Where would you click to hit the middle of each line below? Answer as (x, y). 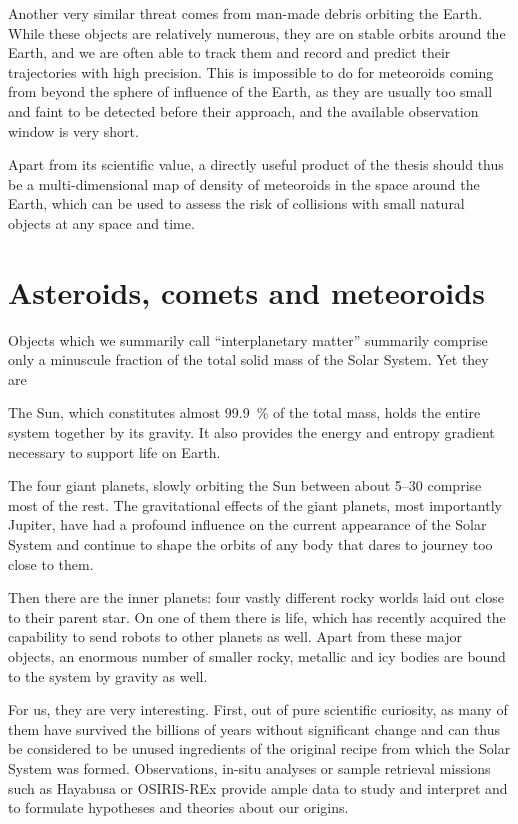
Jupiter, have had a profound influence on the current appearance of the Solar (247, 524)
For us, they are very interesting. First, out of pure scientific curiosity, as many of (258, 709)
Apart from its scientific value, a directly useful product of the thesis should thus (256, 164)
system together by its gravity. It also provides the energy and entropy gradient (251, 432)
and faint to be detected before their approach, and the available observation (243, 110)
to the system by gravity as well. (108, 675)
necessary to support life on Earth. (114, 451)
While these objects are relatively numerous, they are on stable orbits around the (257, 32)
